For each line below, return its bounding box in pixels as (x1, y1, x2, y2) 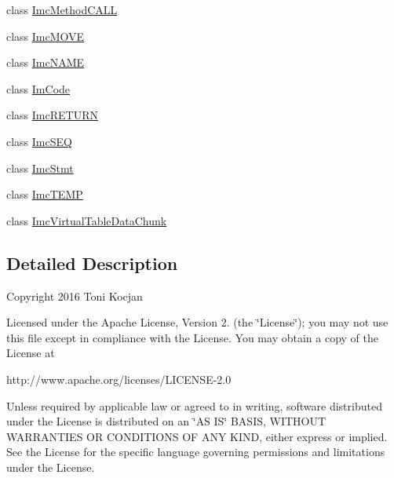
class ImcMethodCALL (6, 2, 118, 17)
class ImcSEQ (6, 133, 72, 149)
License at (6, 345, 55, 361)
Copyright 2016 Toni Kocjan (6, 287, 143, 304)
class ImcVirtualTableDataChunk (6, 212, 167, 228)
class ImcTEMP (6, 186, 83, 203)
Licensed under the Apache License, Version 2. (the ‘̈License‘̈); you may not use (6, 314, 389, 330)
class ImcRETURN (6, 107, 98, 123)
